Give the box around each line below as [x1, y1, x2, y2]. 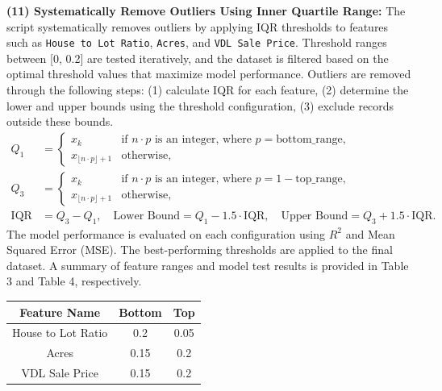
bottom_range [276, 134, 343, 146]
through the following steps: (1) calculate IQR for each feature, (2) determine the [6, 81, 409, 98]
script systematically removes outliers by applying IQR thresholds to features [6, 18, 389, 35]
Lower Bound [113, 210, 181, 222]
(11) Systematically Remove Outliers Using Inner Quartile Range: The [6, 2, 406, 19]
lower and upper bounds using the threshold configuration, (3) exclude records [6, 97, 394, 114]
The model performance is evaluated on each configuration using [6, 225, 325, 242]
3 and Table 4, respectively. [6, 272, 142, 289]
